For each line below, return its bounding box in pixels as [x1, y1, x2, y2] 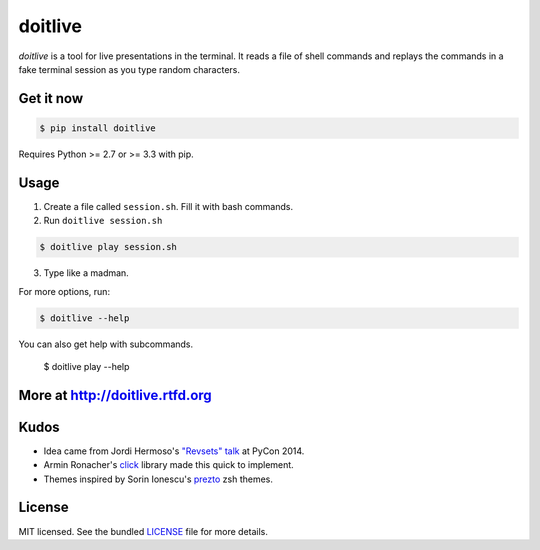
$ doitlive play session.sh [39, 241, 177, 253]
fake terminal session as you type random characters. [18, 63, 240, 75]
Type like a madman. [43, 267, 129, 279]
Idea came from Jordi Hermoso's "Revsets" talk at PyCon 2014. [43, 445, 305, 457]
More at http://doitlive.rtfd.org [18, 386, 212, 404]
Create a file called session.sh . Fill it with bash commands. [43, 200, 294, 212]
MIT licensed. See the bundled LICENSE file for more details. [18, 525, 269, 537]
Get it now [18, 90, 84, 107]
